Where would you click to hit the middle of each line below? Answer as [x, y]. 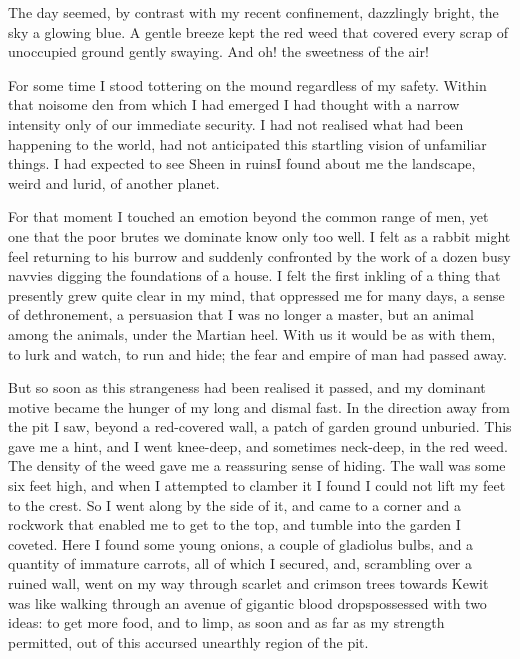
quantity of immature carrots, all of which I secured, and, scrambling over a [240, 563]
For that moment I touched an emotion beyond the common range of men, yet [248, 216]
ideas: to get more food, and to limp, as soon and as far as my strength [226, 622]
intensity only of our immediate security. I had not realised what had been [236, 123]
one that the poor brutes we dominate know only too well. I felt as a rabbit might [259, 235]
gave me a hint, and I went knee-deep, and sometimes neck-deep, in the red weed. [258, 445]
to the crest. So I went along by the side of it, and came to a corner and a [234, 504]
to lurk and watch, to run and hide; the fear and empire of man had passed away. [257, 353]
